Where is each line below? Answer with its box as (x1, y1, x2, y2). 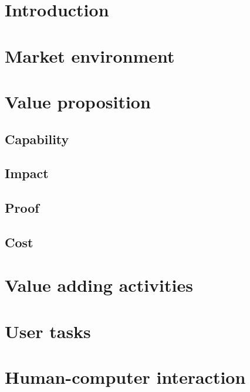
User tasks (5, 319, 91, 343)
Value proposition (5, 89, 151, 113)
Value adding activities (5, 273, 193, 297)
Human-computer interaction (5, 365, 246, 389)
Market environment (5, 43, 175, 67)
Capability (5, 129, 69, 148)
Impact (5, 164, 49, 182)
